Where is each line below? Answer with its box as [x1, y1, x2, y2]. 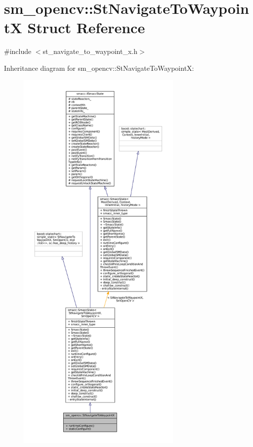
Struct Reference [27, 17, 145, 38]
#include [4, 46, 32, 56]
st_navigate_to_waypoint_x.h [42, 46, 137, 56]
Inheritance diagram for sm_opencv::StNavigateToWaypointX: [4, 62, 194, 73]
